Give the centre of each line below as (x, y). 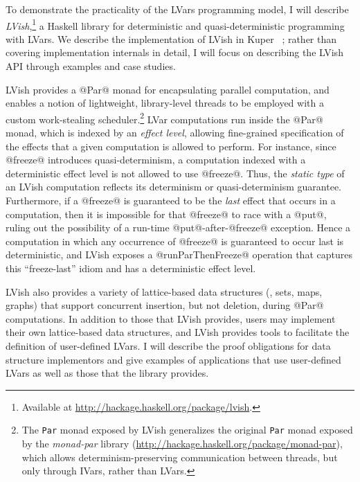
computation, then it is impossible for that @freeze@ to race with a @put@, (166, 214)
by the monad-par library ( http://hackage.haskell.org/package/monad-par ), (182, 443)
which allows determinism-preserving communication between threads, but (180, 457)
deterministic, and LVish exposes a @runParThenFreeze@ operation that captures (179, 255)
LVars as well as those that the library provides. (107, 373)
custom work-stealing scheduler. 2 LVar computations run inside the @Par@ (164, 118)
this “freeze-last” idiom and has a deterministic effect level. (131, 268)
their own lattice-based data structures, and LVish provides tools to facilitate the (178, 332)
